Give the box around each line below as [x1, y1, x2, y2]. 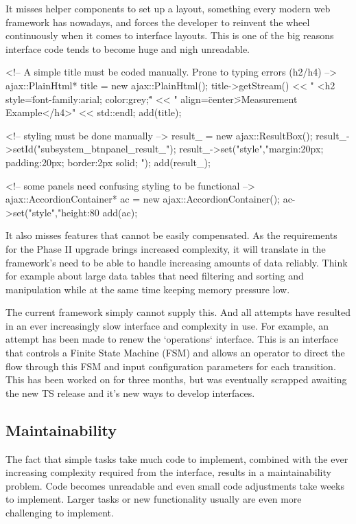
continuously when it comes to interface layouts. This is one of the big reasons [5, 28, 334, 43]
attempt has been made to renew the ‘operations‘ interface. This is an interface [5, 332, 338, 346]
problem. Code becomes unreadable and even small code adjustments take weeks [5, 478, 344, 492]
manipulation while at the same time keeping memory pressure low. [5, 282, 290, 296]
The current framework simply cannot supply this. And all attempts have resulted [5, 305, 351, 319]
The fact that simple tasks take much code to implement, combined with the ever [5, 451, 348, 466]
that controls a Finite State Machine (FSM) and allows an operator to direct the [5, 345, 345, 360]
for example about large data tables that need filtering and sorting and [5, 269, 304, 283]
